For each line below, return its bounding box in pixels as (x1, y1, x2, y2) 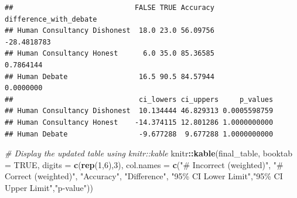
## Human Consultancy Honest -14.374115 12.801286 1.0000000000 (5, 118, 274, 127)
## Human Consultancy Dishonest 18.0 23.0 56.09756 (5, 26, 214, 35)
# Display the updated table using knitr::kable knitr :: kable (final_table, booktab (5, 147, 293, 159)
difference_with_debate (5, 15, 97, 23)
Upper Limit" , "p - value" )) (5, 181, 93, 193)
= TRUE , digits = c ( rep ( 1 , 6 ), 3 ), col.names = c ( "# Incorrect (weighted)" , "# (5, 158, 284, 170)
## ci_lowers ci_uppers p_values (5, 95, 274, 104)
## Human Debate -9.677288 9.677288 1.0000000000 (5, 129, 274, 138)
